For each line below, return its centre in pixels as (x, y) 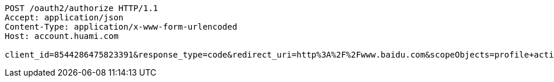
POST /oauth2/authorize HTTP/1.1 (82, 8)
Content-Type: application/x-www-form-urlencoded (121, 27)
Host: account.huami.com (62, 36)
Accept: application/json (64, 17)
